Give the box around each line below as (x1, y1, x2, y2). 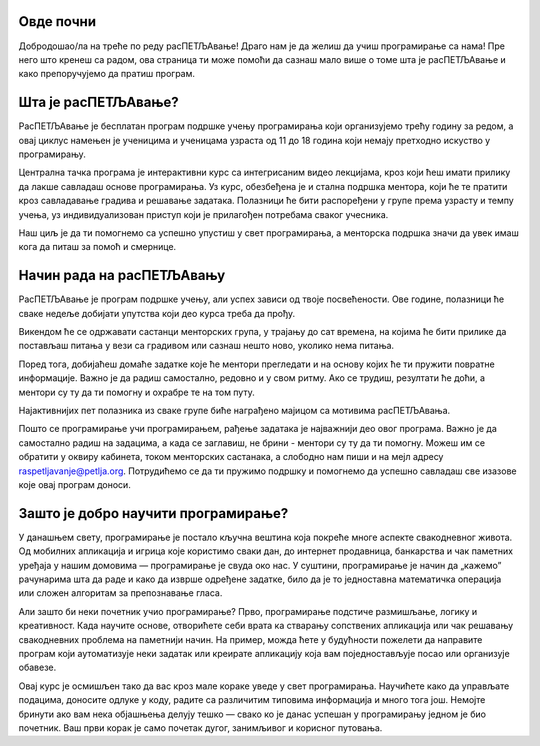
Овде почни (18, 13, 97, 30)
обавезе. (18, 661, 57, 674)
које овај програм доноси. (18, 478, 132, 490)
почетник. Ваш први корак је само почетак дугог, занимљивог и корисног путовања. (18, 721, 383, 734)
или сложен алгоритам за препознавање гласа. (18, 587, 223, 599)
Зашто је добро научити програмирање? (18, 505, 289, 522)
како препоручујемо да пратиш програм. (18, 68, 195, 80)
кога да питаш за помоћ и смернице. (18, 241, 177, 253)
